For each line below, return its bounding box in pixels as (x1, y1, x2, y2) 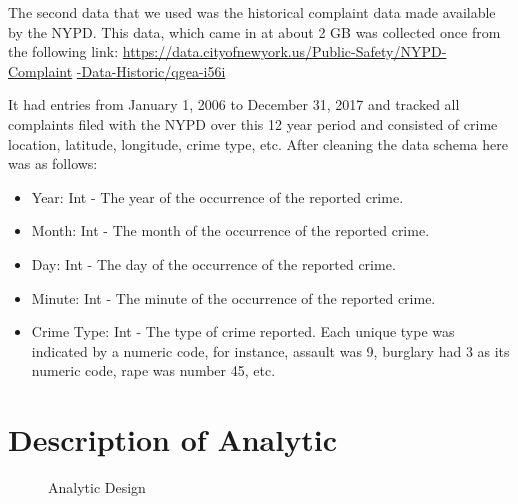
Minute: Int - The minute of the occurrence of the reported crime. (31, 287, 436, 308)
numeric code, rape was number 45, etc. (31, 360, 276, 381)
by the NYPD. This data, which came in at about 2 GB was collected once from (8, 21, 501, 42)
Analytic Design (48, 477, 146, 498)
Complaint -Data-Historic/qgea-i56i (8, 60, 226, 81)
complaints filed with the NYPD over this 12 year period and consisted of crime (8, 113, 498, 134)
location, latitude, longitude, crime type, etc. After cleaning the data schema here (8, 133, 508, 154)
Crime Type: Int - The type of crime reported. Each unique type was (31, 321, 455, 342)
